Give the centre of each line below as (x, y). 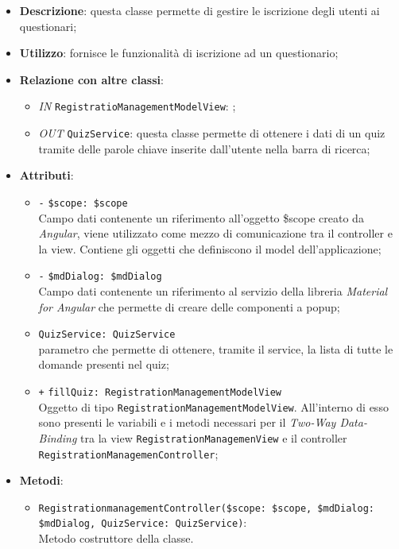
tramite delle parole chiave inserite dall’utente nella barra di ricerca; (204, 148)
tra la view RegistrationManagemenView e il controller (214, 437)
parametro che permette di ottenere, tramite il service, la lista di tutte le (216, 348)
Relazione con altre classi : (91, 79)
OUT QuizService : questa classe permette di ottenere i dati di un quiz (212, 133)
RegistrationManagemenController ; (128, 453)
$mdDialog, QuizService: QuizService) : (143, 522)
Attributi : (46, 175)
